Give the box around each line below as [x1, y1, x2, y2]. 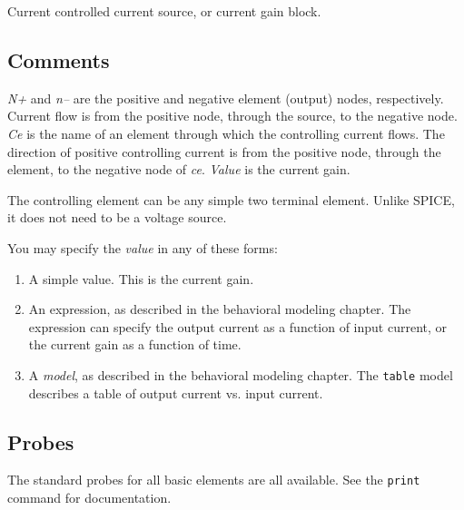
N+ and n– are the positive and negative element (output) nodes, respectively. [7, 88, 444, 107]
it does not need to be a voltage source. [7, 208, 227, 227]
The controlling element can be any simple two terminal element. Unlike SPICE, [7, 190, 455, 209]
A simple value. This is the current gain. [28, 269, 254, 288]
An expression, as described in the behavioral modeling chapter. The [28, 299, 411, 319]
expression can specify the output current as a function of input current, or [28, 317, 448, 336]
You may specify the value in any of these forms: [7, 238, 278, 257]
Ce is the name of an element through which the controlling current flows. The [7, 123, 445, 142]
